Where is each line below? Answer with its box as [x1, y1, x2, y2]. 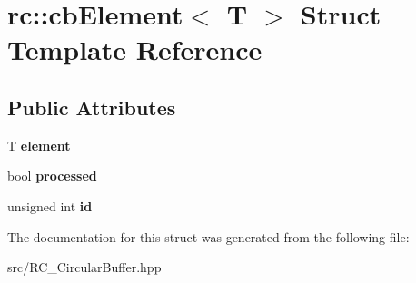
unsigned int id [7, 196, 93, 215]
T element [7, 135, 71, 154]
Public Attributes [7, 93, 176, 121]
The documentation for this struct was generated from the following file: [7, 227, 410, 246]
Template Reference [7, 31, 262, 68]
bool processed [7, 166, 97, 185]
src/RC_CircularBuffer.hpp [7, 258, 162, 277]
